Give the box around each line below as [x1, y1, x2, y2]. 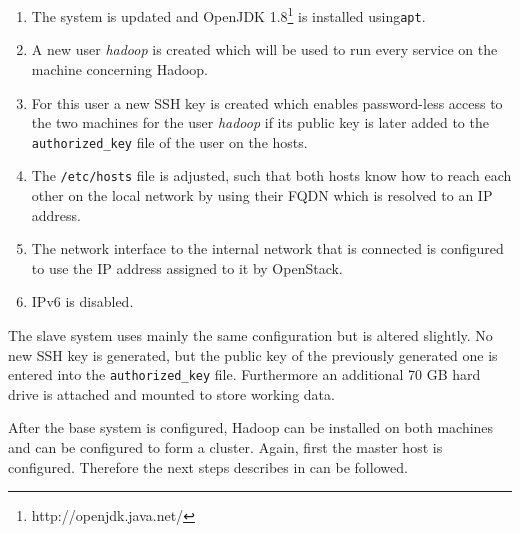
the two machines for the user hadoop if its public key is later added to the [31, 112, 489, 133]
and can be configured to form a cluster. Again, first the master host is [8, 437, 443, 457]
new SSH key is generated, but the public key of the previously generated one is [8, 344, 498, 365]
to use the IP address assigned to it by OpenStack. [31, 257, 343, 278]
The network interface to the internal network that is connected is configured [31, 238, 504, 259]
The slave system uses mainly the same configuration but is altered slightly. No [8, 324, 493, 345]
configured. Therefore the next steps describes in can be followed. [8, 456, 408, 477]
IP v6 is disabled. [31, 291, 134, 312]
